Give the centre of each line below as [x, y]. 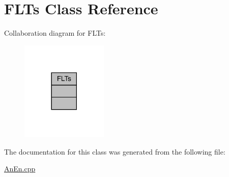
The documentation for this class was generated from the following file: [115, 151]
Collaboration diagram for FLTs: [55, 33]
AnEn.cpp [20, 169]
